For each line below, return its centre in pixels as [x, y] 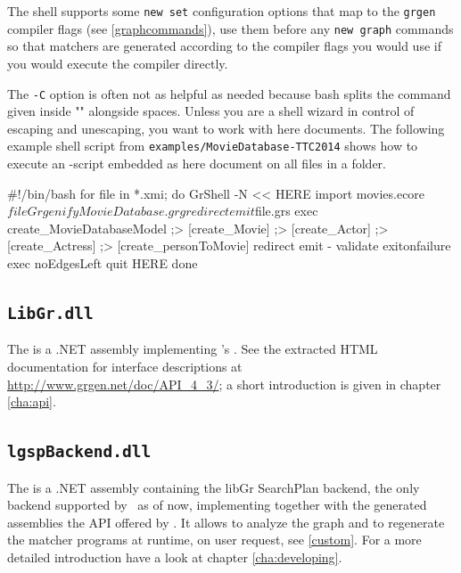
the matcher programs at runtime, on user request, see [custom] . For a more [214, 540]
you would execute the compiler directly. [118, 63]
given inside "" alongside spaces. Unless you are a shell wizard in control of [211, 111]
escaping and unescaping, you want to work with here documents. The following [226, 128]
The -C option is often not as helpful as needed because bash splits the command [229, 93]
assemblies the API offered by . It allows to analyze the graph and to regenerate [226, 522]
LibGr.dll [50, 313]
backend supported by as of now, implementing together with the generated [217, 505]
